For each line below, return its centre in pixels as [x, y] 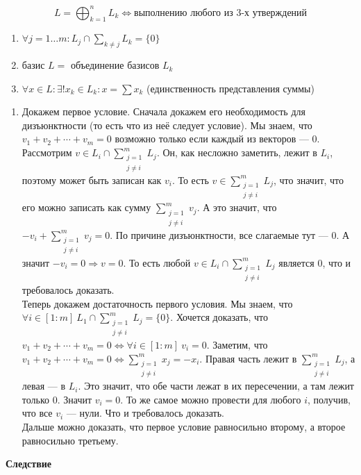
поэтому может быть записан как [92, 180]
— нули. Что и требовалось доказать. [145, 413]
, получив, [329, 399]
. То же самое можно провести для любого [211, 399]
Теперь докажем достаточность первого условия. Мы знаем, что [157, 303]
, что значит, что [309, 180]
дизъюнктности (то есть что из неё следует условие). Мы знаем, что [167, 125]
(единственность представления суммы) [230, 88]
